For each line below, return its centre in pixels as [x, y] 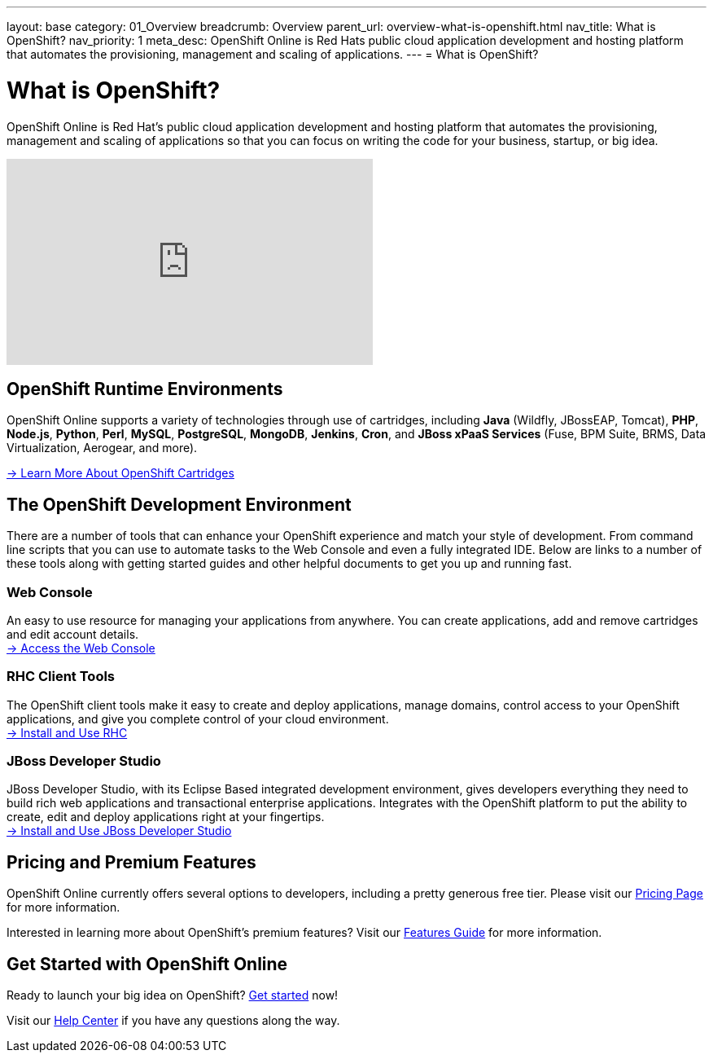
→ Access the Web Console [81, 648]
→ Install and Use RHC [67, 732]
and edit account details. [73, 634]
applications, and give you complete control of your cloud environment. [198, 718]
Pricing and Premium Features [131, 862]
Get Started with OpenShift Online [147, 964]
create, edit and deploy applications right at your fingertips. [166, 817]
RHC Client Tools [61, 677]
